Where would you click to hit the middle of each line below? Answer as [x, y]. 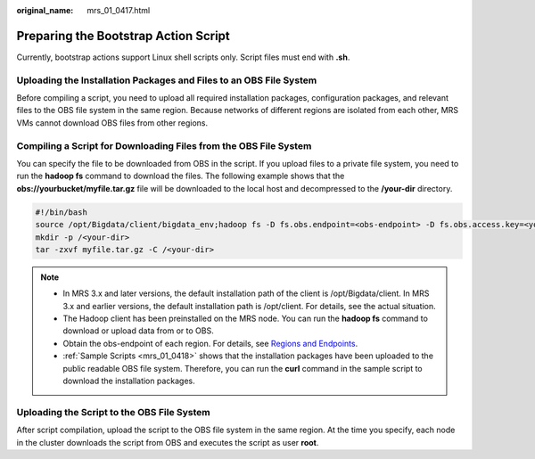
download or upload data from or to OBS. [138, 331]
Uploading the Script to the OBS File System [113, 412]
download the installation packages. [129, 381]
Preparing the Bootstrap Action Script [123, 36]
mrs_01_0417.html [119, 10]
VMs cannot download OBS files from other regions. [112, 123]
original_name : [45, 10]
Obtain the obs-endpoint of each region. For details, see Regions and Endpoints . [210, 343]
